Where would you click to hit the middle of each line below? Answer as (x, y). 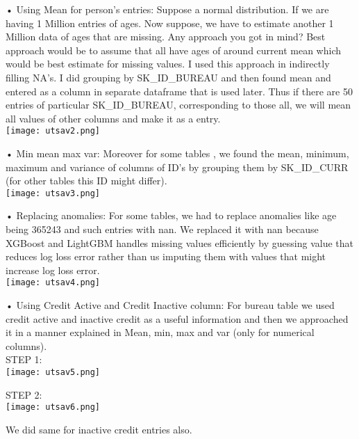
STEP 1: (24, 359)
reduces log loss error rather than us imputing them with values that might (166, 256)
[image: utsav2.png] (53, 131)
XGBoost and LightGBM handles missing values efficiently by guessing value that (180, 242)
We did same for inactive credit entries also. (99, 429)
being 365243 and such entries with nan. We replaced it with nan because (162, 229)
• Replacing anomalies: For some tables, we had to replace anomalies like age (171, 215)
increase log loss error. (53, 270)
